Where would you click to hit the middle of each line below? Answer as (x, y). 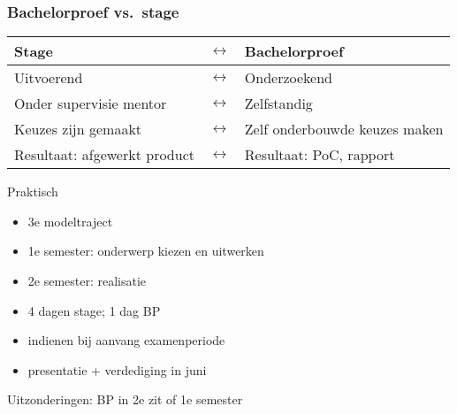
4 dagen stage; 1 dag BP (94, 310)
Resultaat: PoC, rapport (320, 155)
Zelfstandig (278, 103)
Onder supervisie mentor (91, 103)
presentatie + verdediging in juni (117, 369)
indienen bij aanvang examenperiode (126, 340)
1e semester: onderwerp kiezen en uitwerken (146, 251)
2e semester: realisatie (87, 280)
